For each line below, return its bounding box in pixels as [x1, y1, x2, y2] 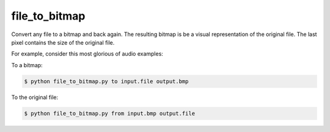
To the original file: [11, 94, 59, 101]
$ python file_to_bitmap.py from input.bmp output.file [24, 110, 196, 117]
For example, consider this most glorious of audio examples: [11, 50, 163, 57]
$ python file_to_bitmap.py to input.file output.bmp [24, 78, 189, 85]
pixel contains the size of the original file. [11, 38, 115, 46]
